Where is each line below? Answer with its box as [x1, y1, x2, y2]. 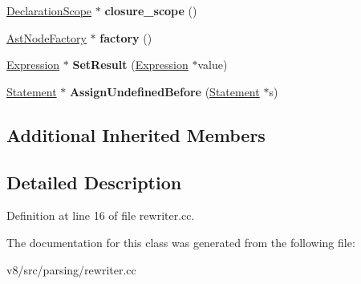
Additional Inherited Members [6, 122, 266, 147]
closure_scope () [104, 2, 197, 18]
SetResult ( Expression [72, 56, 189, 73]
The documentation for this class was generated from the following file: [6, 233, 355, 250]
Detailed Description [6, 169, 182, 194]
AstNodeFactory [6, 29, 87, 46]
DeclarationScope [6, 2, 92, 18]
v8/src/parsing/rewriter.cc [6, 261, 136, 278]
